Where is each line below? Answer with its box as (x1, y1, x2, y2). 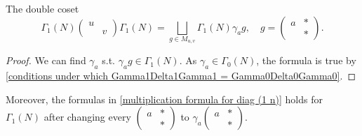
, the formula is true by (256, 53, 356, 68)
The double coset (6, 1, 79, 15)
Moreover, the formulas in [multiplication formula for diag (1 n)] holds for (6, 91, 323, 106)
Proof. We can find (6, 53, 86, 68)
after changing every (43, 109, 131, 124)
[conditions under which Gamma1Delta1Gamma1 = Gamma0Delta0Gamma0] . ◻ (6, 68, 356, 83)
